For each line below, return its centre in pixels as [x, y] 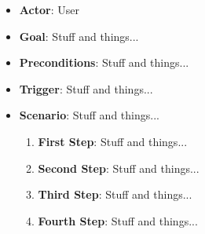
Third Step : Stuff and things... [115, 194]
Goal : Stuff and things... [79, 36]
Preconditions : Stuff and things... [104, 62]
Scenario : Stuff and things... [89, 115]
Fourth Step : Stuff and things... [118, 220]
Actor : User [49, 9]
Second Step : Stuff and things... [119, 168]
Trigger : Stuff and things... [86, 88]
